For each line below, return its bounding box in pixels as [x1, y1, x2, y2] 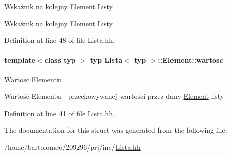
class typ [44, 55, 76, 65]
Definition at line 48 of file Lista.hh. [4, 35, 115, 45]
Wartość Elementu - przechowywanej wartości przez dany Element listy [4, 91, 224, 101]
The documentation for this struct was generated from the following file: [4, 125, 227, 135]
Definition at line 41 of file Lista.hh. [4, 108, 115, 118]
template [4, 55, 35, 65]
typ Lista [90, 55, 122, 65]
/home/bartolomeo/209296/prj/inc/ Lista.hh [4, 141, 141, 152]
